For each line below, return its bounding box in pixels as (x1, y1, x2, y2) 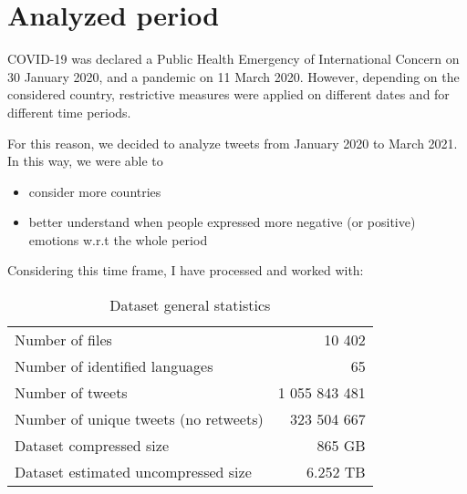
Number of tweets (15, 382, 128, 404)
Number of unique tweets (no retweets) (15, 408, 264, 430)
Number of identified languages (15, 355, 213, 377)
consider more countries (28, 181, 161, 201)
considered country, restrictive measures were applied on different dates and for (7, 85, 450, 104)
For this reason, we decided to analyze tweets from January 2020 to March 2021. (7, 133, 458, 152)
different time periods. (7, 102, 131, 121)
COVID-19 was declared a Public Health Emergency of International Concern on (7, 49, 460, 68)
